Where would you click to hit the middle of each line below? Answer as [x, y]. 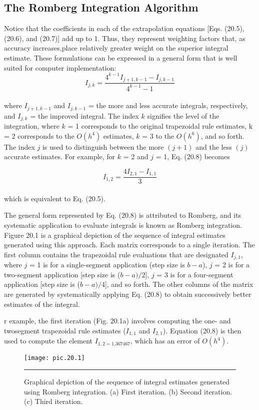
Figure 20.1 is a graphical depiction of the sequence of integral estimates [115, 235]
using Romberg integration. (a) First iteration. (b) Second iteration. [128, 391]
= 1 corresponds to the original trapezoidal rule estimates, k [160, 126]
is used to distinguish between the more [103, 146]
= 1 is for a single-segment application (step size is [107, 265]
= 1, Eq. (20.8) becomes [193, 156]
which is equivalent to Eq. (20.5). [55, 198]
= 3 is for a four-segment [195, 274]
